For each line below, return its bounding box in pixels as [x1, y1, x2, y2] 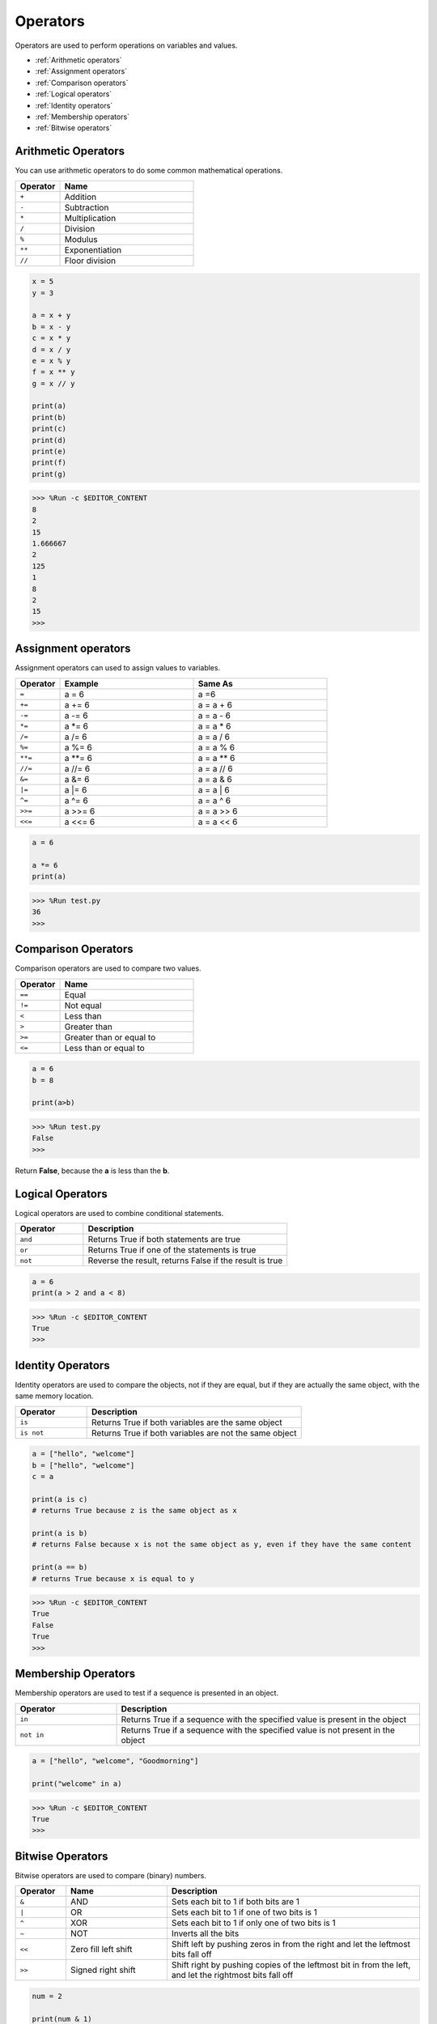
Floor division [64, 255, 117, 266]
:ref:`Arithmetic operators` [35, 55, 122, 65]
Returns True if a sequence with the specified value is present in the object [121, 1713, 407, 1724]
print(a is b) [32, 1529, 88, 1537]
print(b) [32, 413, 67, 422]
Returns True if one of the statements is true [87, 1244, 257, 1255]
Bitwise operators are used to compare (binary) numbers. [15, 1870, 206, 1880]
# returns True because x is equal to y [32, 1574, 194, 1583]
